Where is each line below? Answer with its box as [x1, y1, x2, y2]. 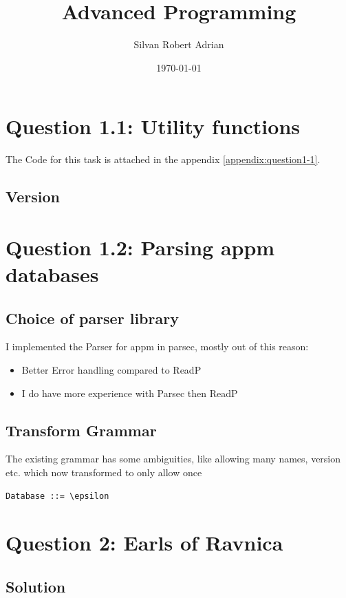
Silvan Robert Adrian [133, 37, 224, 52]
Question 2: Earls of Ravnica [6, 528, 283, 557]
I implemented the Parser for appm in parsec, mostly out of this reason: [6, 339, 309, 354]
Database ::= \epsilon [6, 491, 109, 501]
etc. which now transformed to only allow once [6, 464, 202, 479]
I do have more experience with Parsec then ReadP [21, 385, 238, 400]
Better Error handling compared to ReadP [21, 362, 202, 376]
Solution [6, 575, 66, 597]
